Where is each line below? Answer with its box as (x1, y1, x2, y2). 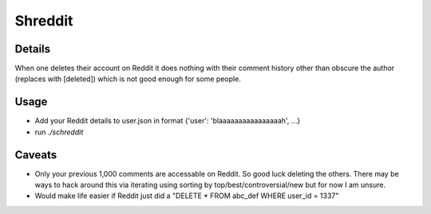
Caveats (14, 148, 57, 161)
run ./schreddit (34, 127, 84, 137)
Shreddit (14, 12, 73, 29)
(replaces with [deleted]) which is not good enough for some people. (14, 74, 241, 84)
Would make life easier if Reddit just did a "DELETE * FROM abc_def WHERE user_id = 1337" (34, 191, 339, 200)
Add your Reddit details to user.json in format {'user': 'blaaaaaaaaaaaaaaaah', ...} (34, 116, 301, 126)
